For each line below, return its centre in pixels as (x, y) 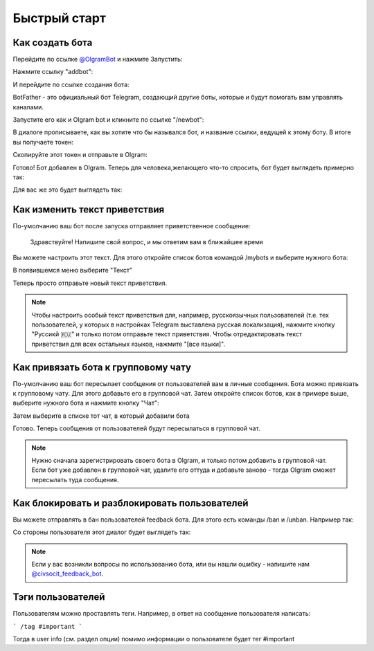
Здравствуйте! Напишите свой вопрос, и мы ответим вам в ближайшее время (146, 241)
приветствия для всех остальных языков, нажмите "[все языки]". (128, 344)
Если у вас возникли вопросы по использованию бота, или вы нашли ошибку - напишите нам (170, 564)
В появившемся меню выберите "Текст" (73, 271)
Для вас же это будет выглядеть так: (68, 190)
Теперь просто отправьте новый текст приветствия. (90, 283)
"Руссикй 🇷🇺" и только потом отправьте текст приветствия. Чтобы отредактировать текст (167, 334)
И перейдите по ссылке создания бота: (71, 84)
